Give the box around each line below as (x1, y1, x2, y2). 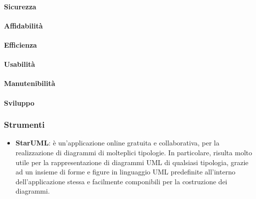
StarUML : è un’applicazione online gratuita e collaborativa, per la (15, 138, 220, 148)
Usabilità (4, 59, 35, 69)
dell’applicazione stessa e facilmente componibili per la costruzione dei (15, 176, 227, 186)
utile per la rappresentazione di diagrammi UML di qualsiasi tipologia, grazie (15, 157, 249, 167)
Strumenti (4, 118, 45, 131)
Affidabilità (4, 20, 43, 30)
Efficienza (4, 39, 37, 50)
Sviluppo (4, 97, 34, 108)
